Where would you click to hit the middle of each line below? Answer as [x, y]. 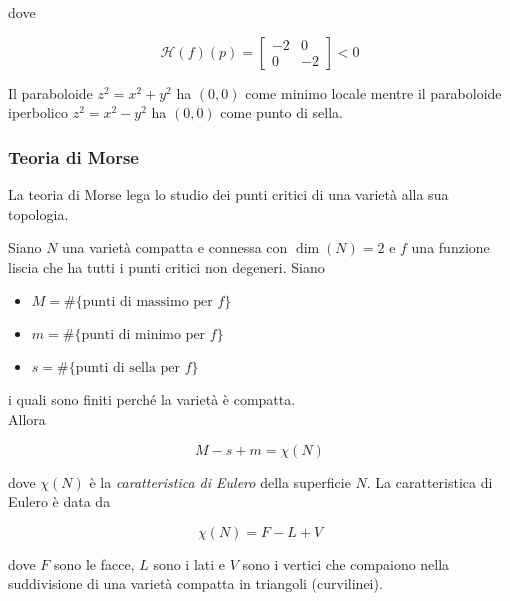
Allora [27, 418]
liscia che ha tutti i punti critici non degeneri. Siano [166, 266]
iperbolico [38, 112]
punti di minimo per [143, 335]
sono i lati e [189, 563]
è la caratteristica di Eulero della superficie [220, 481]
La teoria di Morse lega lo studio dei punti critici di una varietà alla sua [228, 194]
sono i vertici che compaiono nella [346, 563]
